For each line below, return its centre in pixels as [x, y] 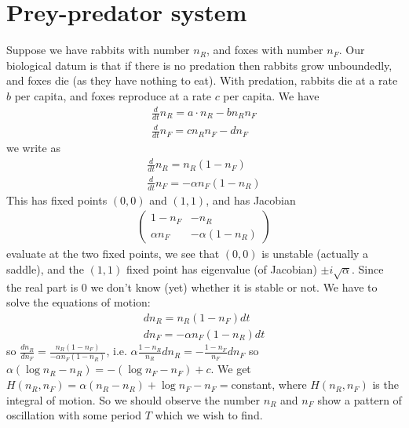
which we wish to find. [209, 415]
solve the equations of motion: [79, 302]
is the [385, 384]
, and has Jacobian [251, 199]
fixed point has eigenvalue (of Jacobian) [221, 268]
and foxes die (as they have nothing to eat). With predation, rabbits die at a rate [202, 80]
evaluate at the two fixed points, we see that [113, 254]
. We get [231, 369]
